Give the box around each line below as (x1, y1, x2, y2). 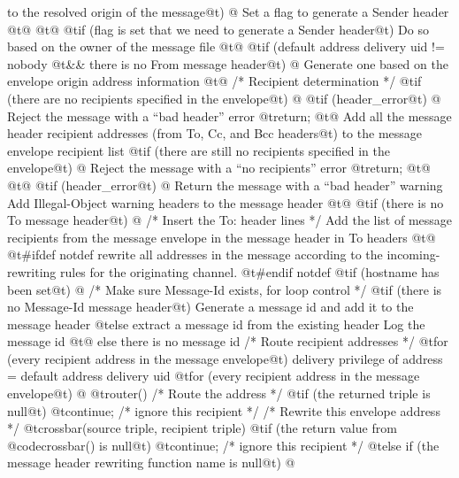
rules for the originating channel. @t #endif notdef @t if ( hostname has (59, 262, 440, 281)
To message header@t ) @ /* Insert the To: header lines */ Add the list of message (7, 211, 453, 229)
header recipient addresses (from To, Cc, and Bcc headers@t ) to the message (7, 124, 423, 143)
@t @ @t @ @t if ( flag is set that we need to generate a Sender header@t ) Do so (7, 19, 429, 38)
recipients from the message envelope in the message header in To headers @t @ (7, 227, 436, 246)
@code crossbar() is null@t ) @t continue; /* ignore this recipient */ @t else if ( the (7, 436, 440, 454)
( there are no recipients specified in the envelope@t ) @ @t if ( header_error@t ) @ (7, 89, 441, 107)
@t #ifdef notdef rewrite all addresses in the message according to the (7, 245, 383, 264)
